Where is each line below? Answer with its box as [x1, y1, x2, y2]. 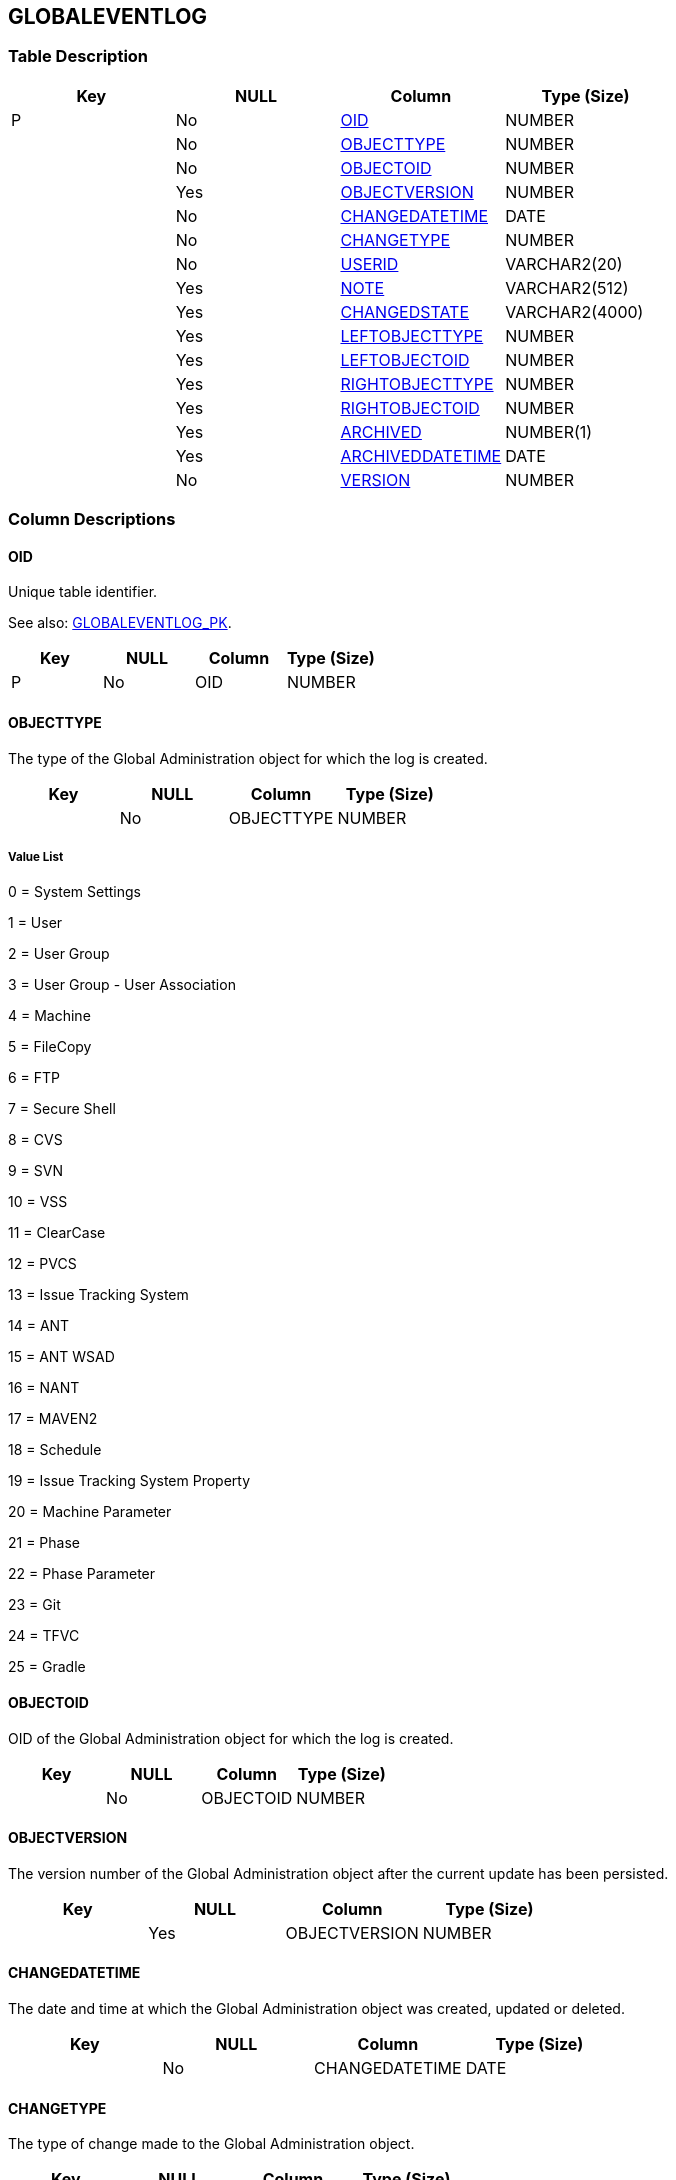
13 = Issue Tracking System [8, 1286, 189, 1304]
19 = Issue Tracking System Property [8, 1472, 251, 1490]
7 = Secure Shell [8, 1100, 116, 1118]
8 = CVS [8, 1131, 63, 1149]
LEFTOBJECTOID [340, 349, 470, 370]
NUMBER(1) [505, 421, 593, 442]
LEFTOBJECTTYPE [340, 325, 484, 346]
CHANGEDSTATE [340, 301, 470, 322]
